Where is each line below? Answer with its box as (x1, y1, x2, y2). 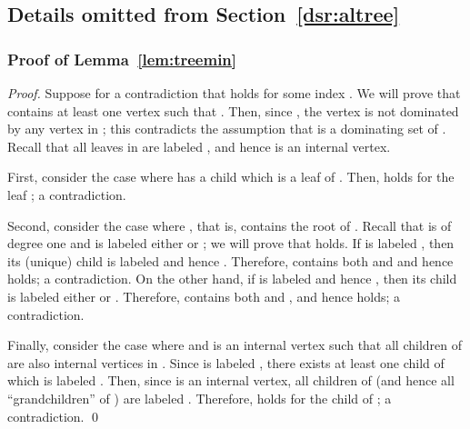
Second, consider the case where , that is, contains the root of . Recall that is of (7, 215, 452, 234)
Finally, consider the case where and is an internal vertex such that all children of (7, 335, 463, 354)
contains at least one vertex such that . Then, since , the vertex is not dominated (7, 101, 459, 120)
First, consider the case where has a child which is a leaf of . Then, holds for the (7, 167, 455, 186)
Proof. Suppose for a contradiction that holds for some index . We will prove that (7, 84, 461, 102)
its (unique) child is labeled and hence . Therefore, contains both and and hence (7, 251, 454, 270)
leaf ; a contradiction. (7, 185, 126, 204)
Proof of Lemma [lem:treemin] (7, 47, 237, 70)
